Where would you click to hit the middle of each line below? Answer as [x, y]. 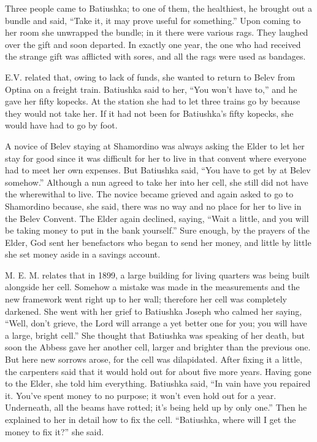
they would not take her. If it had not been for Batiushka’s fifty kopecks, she [149, 113]
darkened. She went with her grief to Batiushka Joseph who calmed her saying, [154, 311]
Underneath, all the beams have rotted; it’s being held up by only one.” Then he [156, 407]
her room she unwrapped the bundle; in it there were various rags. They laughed [157, 32]
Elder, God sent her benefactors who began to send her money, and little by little [158, 242]
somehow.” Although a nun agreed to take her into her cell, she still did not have [157, 182]
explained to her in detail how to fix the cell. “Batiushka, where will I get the [151, 419]
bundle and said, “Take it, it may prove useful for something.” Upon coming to [153, 20]
